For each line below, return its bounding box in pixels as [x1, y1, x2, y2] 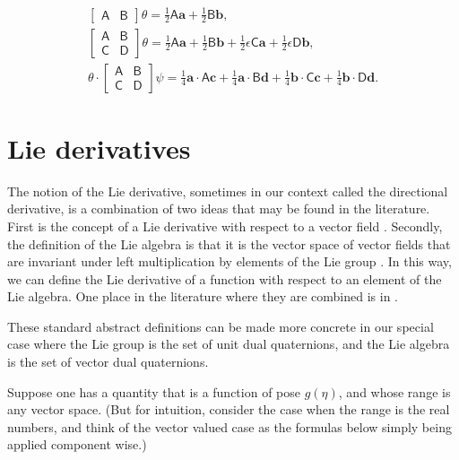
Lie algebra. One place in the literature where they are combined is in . [7, 287, 399, 306]
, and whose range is [338, 382, 451, 401]
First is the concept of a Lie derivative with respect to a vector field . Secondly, [7, 216, 443, 235]
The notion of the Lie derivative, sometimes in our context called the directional [7, 181, 448, 200]
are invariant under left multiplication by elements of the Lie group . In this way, [7, 252, 452, 271]
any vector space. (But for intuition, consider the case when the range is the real [7, 400, 450, 419]
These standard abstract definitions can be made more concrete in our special [7, 317, 434, 335]
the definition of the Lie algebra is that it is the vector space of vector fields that [7, 234, 451, 253]
